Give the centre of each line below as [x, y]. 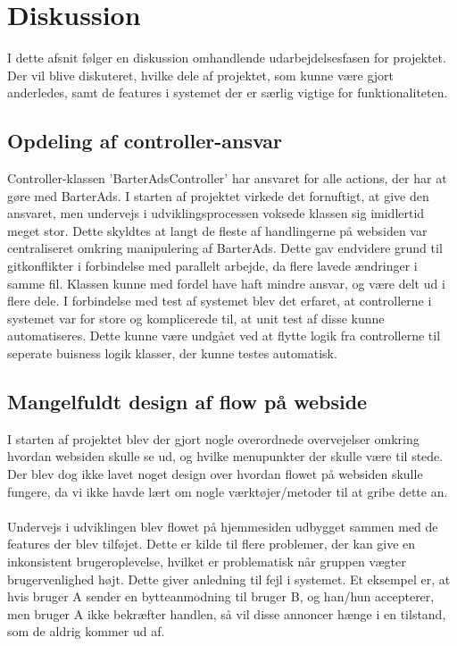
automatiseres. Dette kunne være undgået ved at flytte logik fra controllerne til [224, 336]
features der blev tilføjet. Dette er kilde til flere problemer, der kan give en [212, 544]
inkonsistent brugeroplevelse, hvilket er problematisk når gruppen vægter [207, 561]
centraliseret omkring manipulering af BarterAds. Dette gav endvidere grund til [225, 248]
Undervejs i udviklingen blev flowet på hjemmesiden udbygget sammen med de [223, 526]
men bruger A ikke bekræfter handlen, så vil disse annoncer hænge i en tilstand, [227, 613]
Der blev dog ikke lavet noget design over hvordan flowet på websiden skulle [215, 474]
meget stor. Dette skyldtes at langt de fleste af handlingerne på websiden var [217, 230]
